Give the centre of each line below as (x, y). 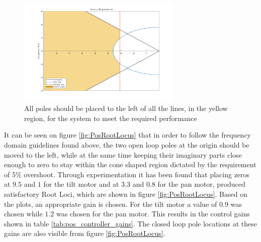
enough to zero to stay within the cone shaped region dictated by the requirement (130, 164)
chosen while (23, 214)
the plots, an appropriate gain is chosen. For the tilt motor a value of (111, 204)
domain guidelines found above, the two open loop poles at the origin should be (127, 144)
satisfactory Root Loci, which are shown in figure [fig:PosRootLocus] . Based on (126, 194)
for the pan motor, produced (201, 184)
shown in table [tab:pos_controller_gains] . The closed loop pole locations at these (131, 223)
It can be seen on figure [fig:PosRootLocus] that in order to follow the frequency (127, 135)
